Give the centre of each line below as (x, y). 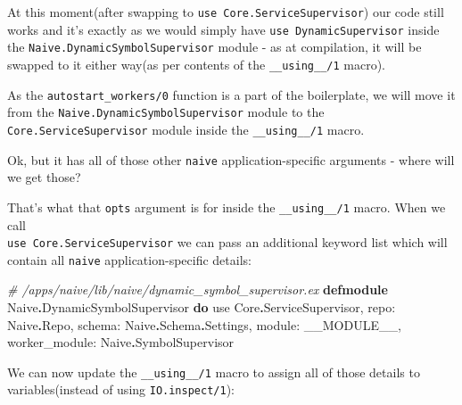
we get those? (44, 177)
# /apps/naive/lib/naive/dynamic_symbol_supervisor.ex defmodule (198, 289)
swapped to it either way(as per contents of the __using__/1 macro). (197, 64)
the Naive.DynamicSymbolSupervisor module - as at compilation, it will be (214, 47)
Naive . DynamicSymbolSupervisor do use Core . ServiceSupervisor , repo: (202, 307)
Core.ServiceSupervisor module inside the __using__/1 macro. (186, 129)
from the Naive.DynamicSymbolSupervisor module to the (166, 112)
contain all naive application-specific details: (129, 259)
